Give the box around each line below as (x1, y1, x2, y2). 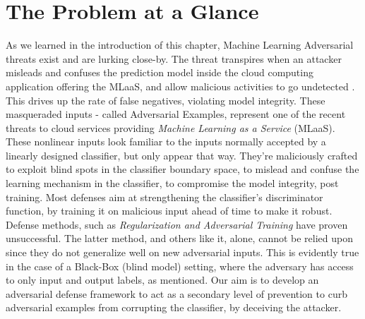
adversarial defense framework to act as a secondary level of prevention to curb (6, 286, 347, 301)
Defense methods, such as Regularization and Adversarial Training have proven (6, 217, 348, 231)
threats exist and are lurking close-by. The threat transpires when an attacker (6, 51, 342, 66)
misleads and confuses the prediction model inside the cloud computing (6, 65, 313, 80)
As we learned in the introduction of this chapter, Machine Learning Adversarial (6, 37, 354, 52)
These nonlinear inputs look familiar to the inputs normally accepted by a (6, 134, 326, 149)
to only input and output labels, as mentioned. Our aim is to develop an (6, 272, 319, 287)
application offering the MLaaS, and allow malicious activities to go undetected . (6, 78, 355, 93)
